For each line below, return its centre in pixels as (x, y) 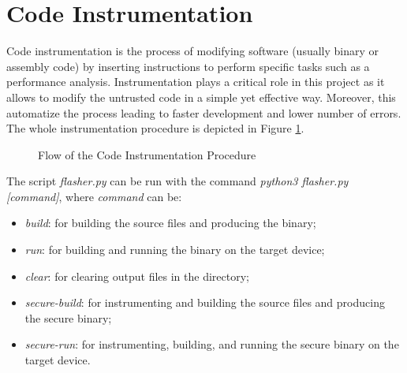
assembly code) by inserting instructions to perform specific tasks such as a (188, 66)
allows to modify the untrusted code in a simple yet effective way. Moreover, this (201, 97)
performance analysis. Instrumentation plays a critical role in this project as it (196, 82)
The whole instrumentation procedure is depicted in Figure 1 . (155, 128)
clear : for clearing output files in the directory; (137, 276)
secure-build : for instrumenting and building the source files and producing (205, 302)
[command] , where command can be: (94, 196)
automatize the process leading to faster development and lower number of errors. (204, 112)
